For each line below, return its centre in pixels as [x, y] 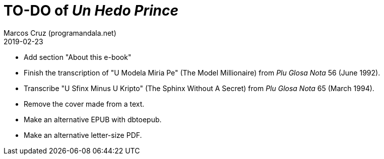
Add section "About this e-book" [78, 57]
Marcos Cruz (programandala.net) [60, 33]
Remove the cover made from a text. [84, 104]
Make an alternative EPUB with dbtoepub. [93, 119]
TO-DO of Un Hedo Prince [91, 11]
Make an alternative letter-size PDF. [83, 135]
